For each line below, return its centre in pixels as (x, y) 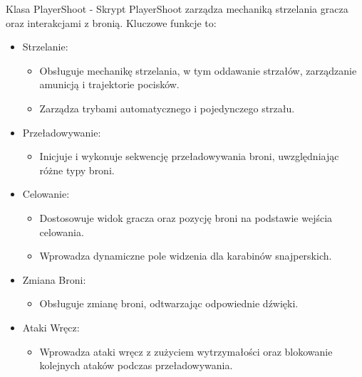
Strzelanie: (45, 47)
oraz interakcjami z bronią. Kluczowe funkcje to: (111, 22)
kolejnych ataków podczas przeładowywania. (136, 365)
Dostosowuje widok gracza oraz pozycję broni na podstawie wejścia (186, 217)
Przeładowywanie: (62, 132)
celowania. (62, 232)
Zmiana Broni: (54, 279)
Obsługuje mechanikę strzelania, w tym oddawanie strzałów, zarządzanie (198, 70)
